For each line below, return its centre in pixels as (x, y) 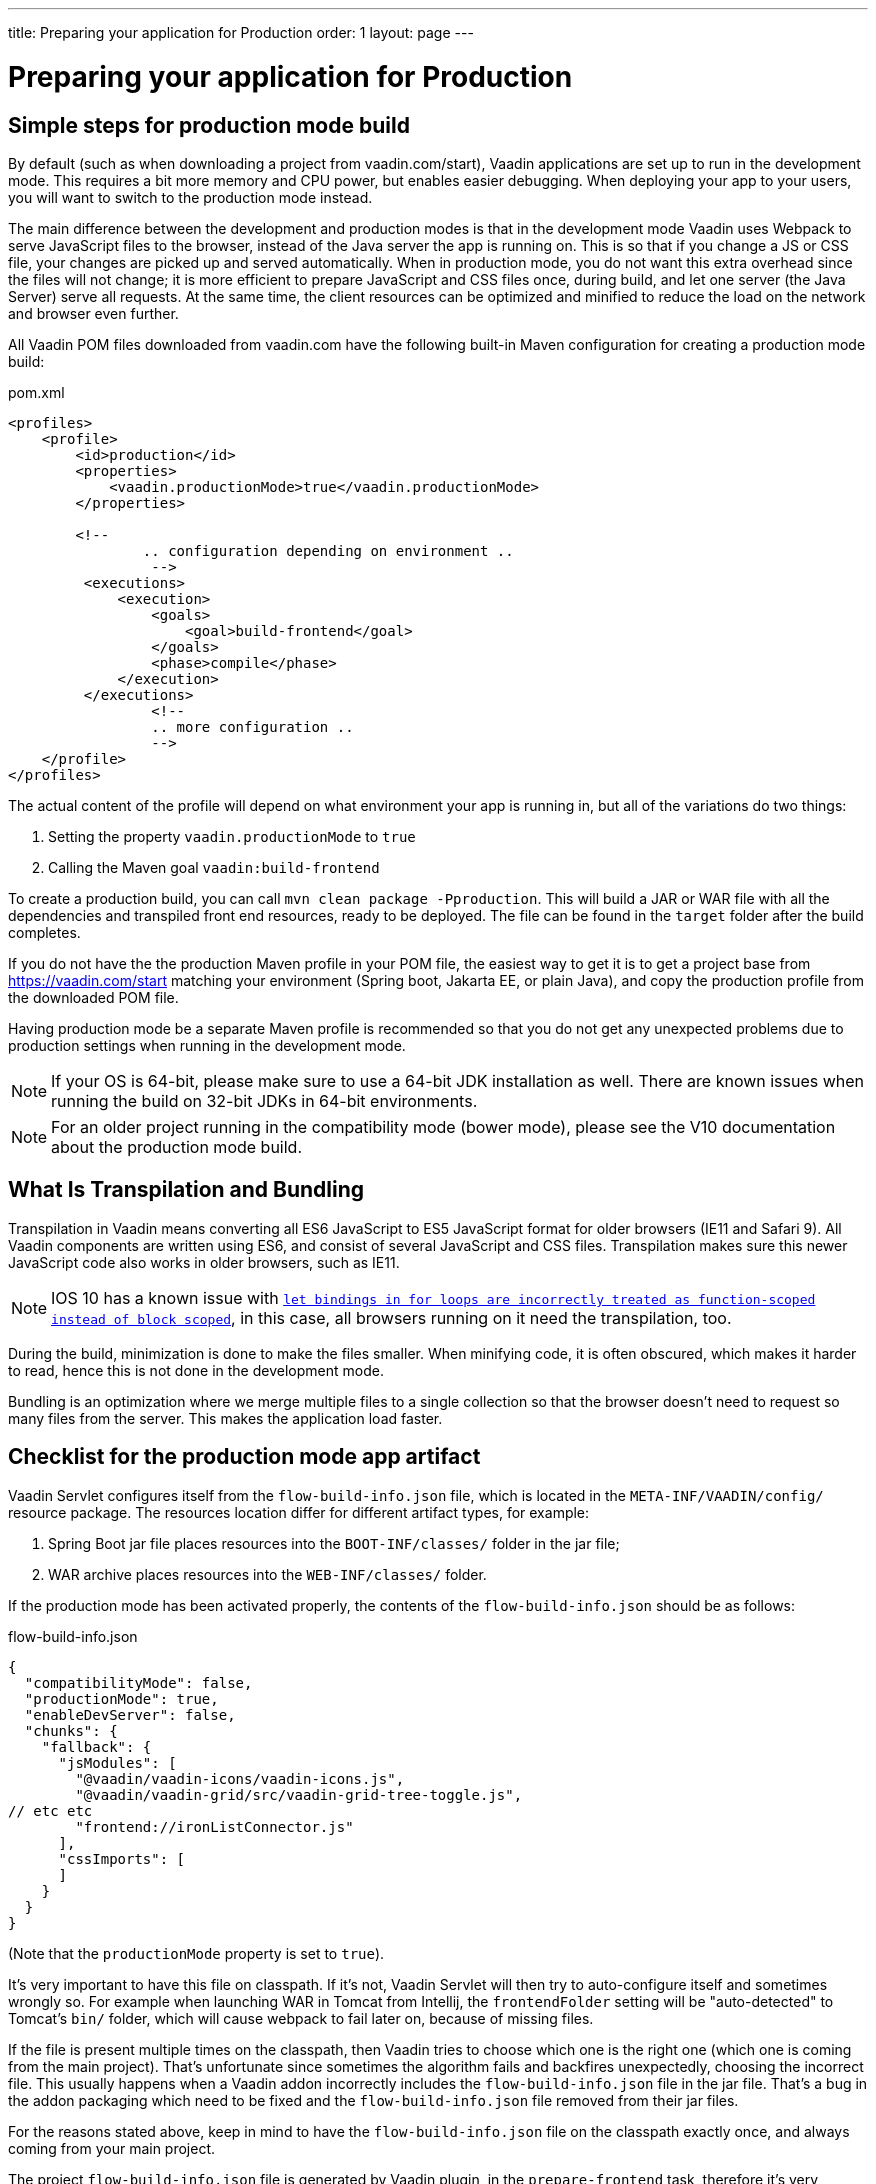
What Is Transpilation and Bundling (186, 1190)
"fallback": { (96, 1746)
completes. (44, 932)
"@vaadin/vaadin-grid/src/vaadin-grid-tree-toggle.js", (299, 1794)
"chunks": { (71, 1730)
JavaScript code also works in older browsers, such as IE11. (204, 1262)
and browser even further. (93, 313)
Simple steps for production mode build (209, 125)
